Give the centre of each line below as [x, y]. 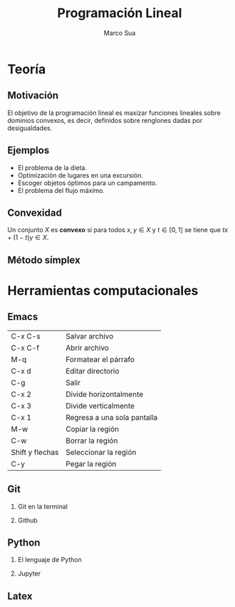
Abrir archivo [87, 348]
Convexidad [35, 212]
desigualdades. [30, 128]
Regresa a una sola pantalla [111, 417]
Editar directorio [92, 371]
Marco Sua [120, 33]
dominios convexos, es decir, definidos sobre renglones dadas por [105, 120]
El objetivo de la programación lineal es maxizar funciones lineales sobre [114, 113]
